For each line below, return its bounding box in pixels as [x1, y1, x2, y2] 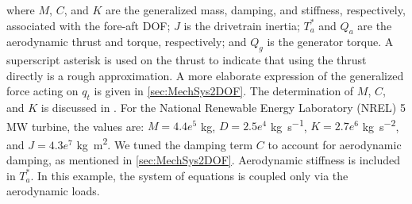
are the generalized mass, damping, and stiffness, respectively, [106, 2, 406, 17]
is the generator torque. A [267, 33, 394, 50]
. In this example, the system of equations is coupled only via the [30, 167, 348, 183]
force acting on [6, 83, 79, 99]
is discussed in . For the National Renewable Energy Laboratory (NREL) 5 [40, 99, 406, 116]
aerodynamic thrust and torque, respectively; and [6, 33, 247, 50]
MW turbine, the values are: [6, 117, 144, 134]
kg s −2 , [362, 115, 399, 134]
